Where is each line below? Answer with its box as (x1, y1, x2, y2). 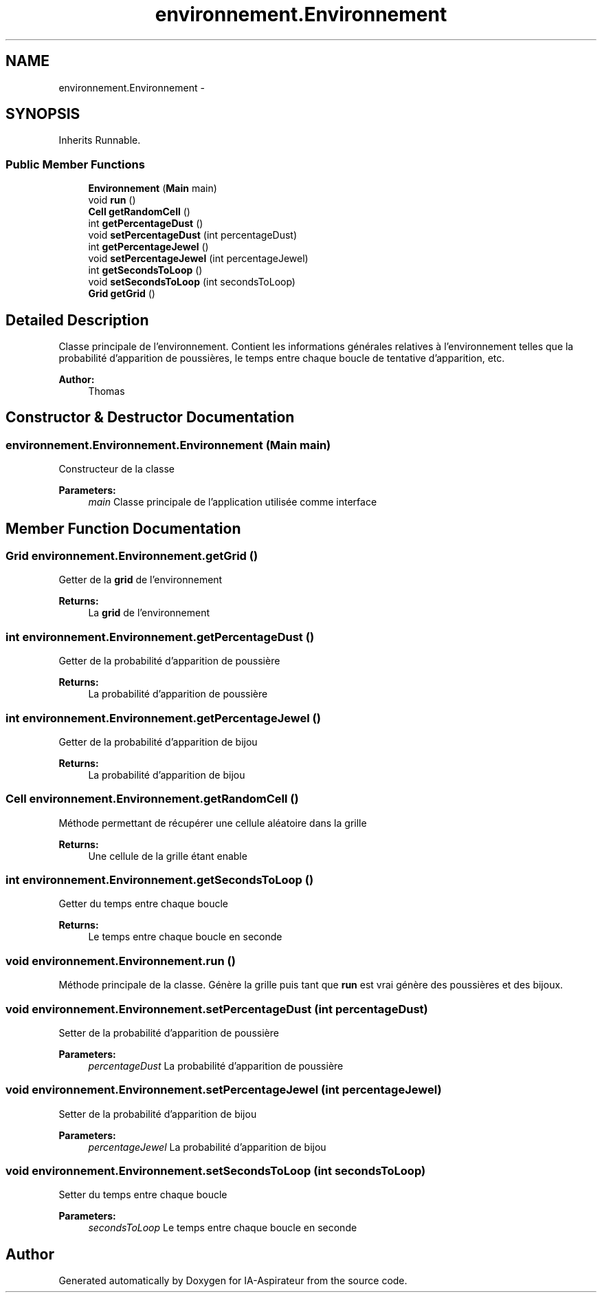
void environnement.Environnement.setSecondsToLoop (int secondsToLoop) (5, 1164, 426, 1178)
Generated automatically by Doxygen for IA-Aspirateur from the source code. (58, 1275, 408, 1287)
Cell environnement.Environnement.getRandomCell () (5, 792, 299, 806)
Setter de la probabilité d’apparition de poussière (58, 1026, 279, 1039)
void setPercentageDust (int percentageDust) (88, 229, 298, 241)
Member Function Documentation (5, 519, 241, 537)
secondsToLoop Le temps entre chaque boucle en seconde (88, 1222, 357, 1234)
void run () (88, 194, 136, 206)
